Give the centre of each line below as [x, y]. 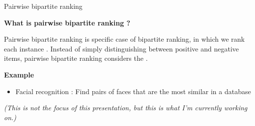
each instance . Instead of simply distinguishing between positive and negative [122, 48]
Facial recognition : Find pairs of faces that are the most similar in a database [133, 91]
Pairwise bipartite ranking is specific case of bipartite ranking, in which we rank [124, 39]
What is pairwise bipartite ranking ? [67, 22]
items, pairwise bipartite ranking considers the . [76, 58]
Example [19, 74]
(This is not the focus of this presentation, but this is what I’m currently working [126, 108]
